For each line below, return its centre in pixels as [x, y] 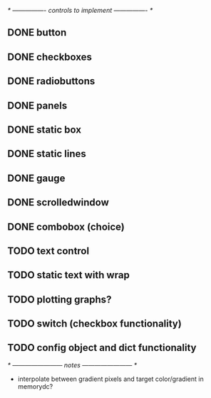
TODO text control [48, 251]
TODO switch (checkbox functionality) [94, 324]
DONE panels [37, 105]
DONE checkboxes [50, 57]
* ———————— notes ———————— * [72, 365]
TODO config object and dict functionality [102, 348]
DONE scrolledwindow [58, 203]
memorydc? [35, 386]
